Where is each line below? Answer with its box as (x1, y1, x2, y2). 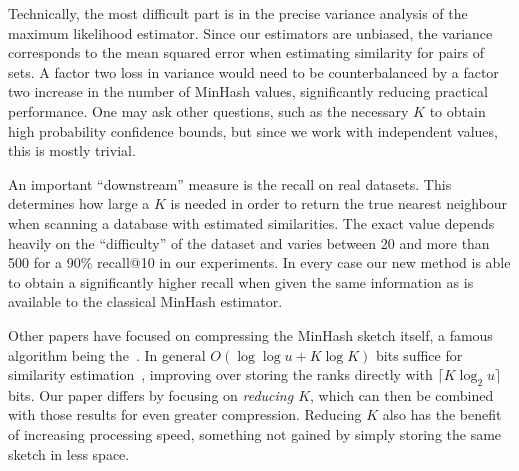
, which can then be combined (310, 384, 494, 405)
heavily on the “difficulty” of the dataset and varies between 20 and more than (8, 232, 490, 253)
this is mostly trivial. (8, 140, 136, 161)
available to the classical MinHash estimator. (8, 291, 283, 312)
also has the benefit (382, 404, 502, 425)
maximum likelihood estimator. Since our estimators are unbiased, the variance (8, 22, 493, 43)
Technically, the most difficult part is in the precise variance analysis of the (8, 3, 468, 23)
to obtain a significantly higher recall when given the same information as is (8, 271, 474, 292)
